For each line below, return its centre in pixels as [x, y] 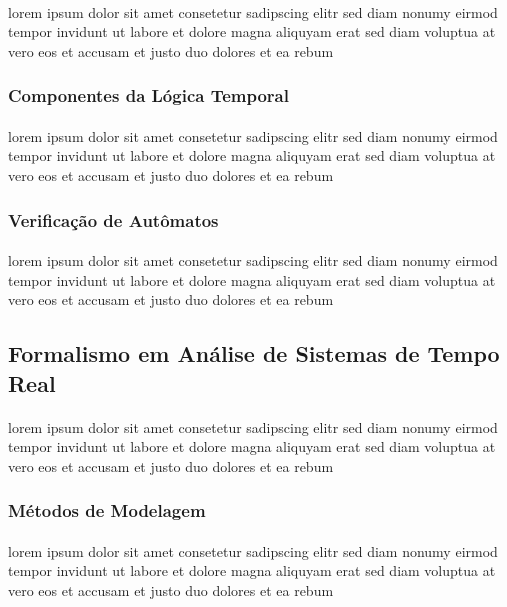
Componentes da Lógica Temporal [148, 95]
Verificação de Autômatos [113, 219]
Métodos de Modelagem [107, 510]
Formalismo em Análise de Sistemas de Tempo [254, 353]
